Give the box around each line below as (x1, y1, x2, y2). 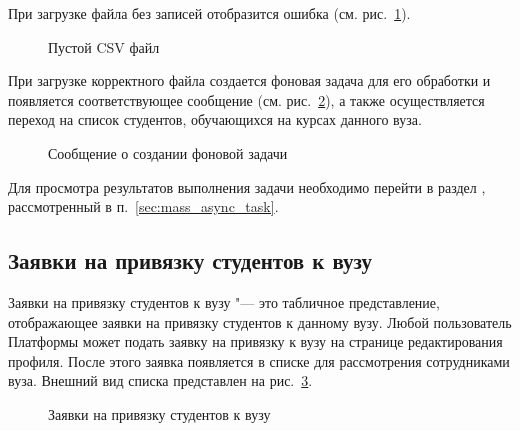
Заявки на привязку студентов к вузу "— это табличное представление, (8, 291, 440, 312)
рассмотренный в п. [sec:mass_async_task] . (8, 196, 279, 217)
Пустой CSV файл (48, 36, 160, 57)
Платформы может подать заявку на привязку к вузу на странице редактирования (8, 331, 503, 352)
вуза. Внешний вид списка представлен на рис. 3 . (8, 370, 313, 391)
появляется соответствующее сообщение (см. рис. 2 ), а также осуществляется (8, 89, 485, 110)
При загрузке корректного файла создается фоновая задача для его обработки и (8, 70, 491, 91)
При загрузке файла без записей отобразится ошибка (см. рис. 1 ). (8, 3, 411, 23)
